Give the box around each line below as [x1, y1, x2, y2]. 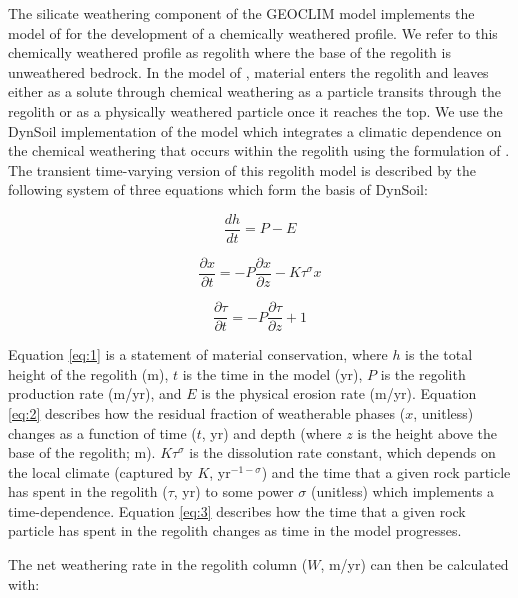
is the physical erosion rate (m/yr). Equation [201, 383, 477, 404]
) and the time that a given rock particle [261, 461, 511, 482]
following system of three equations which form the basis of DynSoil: [8, 179, 428, 200]
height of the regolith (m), [8, 363, 169, 384]
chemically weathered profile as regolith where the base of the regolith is [8, 42, 451, 63]
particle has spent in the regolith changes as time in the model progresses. [8, 520, 462, 541]
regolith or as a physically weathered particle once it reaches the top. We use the [8, 100, 503, 121]
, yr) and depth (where [201, 422, 342, 443]
